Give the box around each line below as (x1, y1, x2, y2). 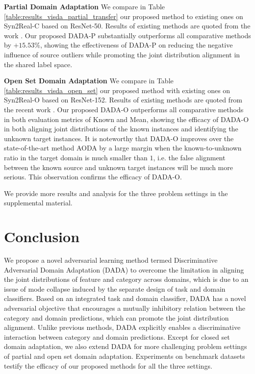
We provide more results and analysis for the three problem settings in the (4, 188, 228, 198)
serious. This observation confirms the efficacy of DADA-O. (4, 172, 182, 182)
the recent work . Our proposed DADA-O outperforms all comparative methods (4, 104, 244, 114)
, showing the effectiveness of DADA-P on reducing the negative (40, 40, 233, 50)
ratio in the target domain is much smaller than (4, 152, 148, 162)
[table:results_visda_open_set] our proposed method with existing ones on (4, 85, 230, 95)
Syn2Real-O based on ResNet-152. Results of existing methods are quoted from (4, 95, 243, 105)
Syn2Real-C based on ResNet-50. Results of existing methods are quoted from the (4, 21, 251, 31)
